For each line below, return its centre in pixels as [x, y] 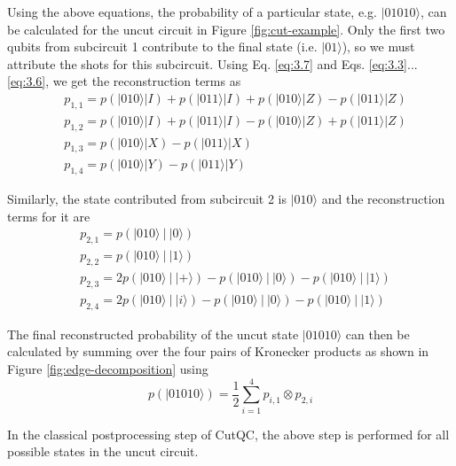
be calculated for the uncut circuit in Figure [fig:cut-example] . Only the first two [226, 29]
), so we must [378, 47]
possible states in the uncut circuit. [103, 451]
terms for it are [49, 216]
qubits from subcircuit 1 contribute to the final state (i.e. [162, 47]
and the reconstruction [383, 199]
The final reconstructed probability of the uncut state [153, 334]
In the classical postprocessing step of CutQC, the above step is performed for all [228, 434]
